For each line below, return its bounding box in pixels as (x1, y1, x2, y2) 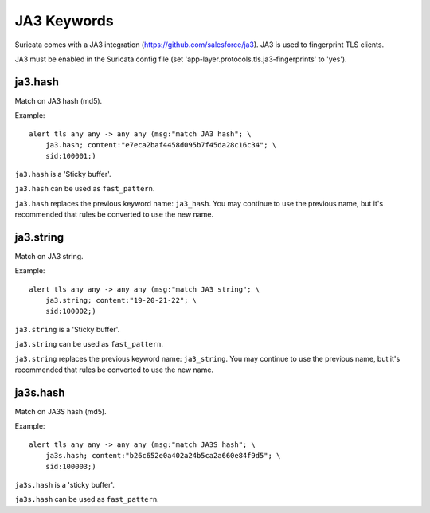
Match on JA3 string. (14, 251, 84, 260)
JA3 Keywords (14, 12, 115, 29)
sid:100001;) (45, 151, 96, 161)
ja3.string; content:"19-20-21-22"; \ (45, 296, 197, 305)
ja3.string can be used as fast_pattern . (14, 339, 163, 349)
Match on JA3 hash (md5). (14, 96, 103, 105)
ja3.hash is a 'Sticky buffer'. (14, 169, 111, 178)
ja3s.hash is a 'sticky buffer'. (14, 480, 115, 489)
